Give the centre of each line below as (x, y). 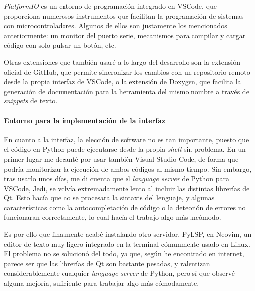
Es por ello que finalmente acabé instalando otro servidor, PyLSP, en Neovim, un (128, 234)
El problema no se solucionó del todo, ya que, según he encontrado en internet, (124, 253)
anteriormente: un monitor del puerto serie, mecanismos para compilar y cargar (125, 35)
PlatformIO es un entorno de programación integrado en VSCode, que (111, 6)
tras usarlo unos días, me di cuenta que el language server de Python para (117, 178)
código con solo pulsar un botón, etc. (60, 45)
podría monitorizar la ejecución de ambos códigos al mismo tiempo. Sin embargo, (128, 168)
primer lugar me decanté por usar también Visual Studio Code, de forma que (121, 158)
